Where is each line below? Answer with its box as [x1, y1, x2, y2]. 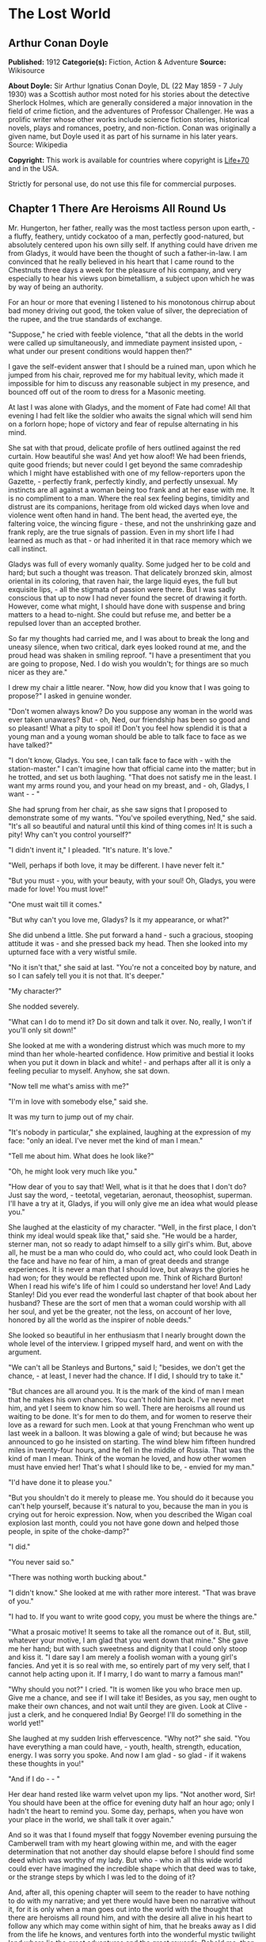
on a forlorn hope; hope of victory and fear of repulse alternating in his [8, 419, 239, 429]
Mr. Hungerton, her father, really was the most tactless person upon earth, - [8, 223, 256, 232]
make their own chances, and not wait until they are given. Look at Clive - [8, 1701, 248, 1711]
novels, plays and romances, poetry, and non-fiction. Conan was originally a [8, 124, 256, 132]
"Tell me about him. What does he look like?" [8, 1150, 154, 1161]
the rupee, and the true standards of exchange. [8, 314, 162, 323]
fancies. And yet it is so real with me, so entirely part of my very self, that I [8, 1661, 250, 1670]
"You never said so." [8, 1557, 75, 1566]
